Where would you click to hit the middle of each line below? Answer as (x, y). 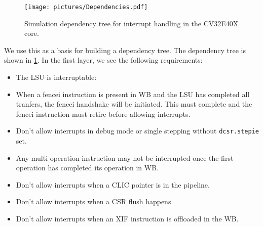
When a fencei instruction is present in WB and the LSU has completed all (133, 94)
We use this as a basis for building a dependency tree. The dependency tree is (125, 50)
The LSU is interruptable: (56, 77)
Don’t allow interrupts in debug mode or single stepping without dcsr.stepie (137, 131)
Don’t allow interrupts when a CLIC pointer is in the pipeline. (113, 184)
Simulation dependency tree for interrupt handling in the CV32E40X (131, 23)
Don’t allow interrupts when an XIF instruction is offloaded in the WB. (127, 219)
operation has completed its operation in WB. (87, 168)
